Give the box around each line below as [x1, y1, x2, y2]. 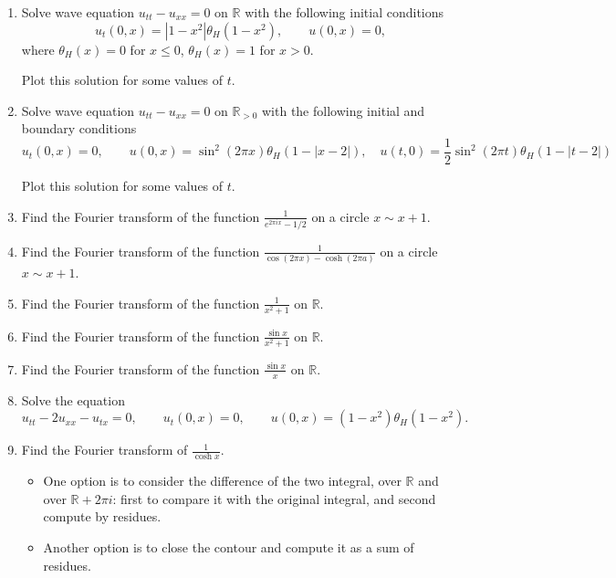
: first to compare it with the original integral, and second [112, 489, 436, 508]
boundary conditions [21, 119, 137, 138]
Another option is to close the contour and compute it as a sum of [43, 537, 414, 556]
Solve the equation [21, 390, 125, 409]
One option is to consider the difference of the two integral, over [43, 471, 402, 490]
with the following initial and [261, 100, 425, 120]
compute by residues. [43, 507, 162, 526]
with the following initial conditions [245, 3, 444, 21]
